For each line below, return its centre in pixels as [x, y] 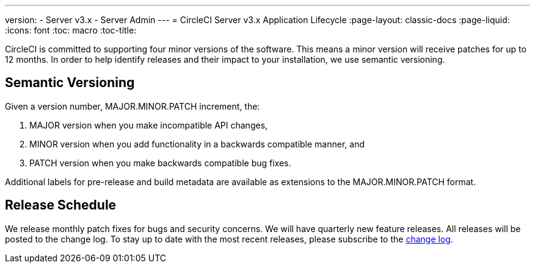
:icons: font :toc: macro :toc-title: [71, 30]
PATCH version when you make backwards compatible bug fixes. [160, 163]
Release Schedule [61, 205]
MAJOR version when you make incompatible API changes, [149, 125]
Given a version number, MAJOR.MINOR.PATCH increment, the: [133, 106]
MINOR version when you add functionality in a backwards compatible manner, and [197, 144]
